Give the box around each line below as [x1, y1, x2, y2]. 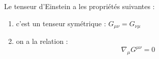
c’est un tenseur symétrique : [16, 18, 106, 28]
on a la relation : [16, 36, 68, 46]
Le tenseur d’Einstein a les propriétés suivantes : [4, 1, 155, 11]
